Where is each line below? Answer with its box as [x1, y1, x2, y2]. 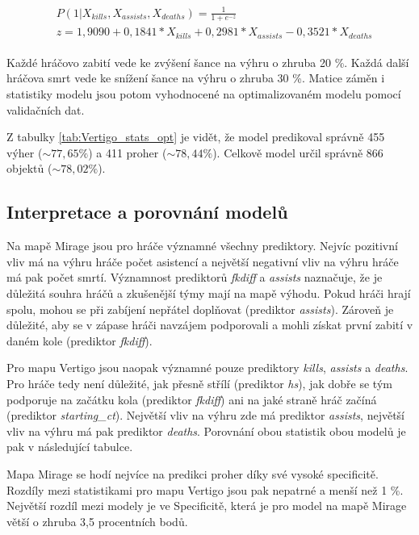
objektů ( [6, 160, 52, 177]
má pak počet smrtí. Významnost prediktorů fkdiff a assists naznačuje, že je [6, 269, 383, 286]
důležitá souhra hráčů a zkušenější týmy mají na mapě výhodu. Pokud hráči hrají [6, 285, 411, 302]
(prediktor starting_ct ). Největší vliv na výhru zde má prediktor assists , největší [6, 407, 404, 424]
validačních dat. [6, 101, 85, 118]
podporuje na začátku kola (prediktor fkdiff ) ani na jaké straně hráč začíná [6, 391, 377, 408]
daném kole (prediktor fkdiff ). [6, 332, 153, 349]
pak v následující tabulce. [6, 438, 133, 455]
